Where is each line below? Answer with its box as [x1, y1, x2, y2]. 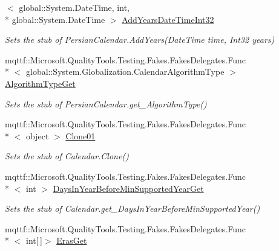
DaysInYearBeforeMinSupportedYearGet [53, 182, 204, 194]
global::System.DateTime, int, [19, 1, 130, 13]
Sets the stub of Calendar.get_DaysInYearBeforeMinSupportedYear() [5, 202, 260, 215]
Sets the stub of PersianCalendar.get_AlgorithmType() [5, 97, 207, 110]
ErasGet [56, 234, 87, 247]
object [25, 129, 49, 142]
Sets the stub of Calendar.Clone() [5, 150, 129, 162]
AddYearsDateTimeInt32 [122, 13, 214, 25]
